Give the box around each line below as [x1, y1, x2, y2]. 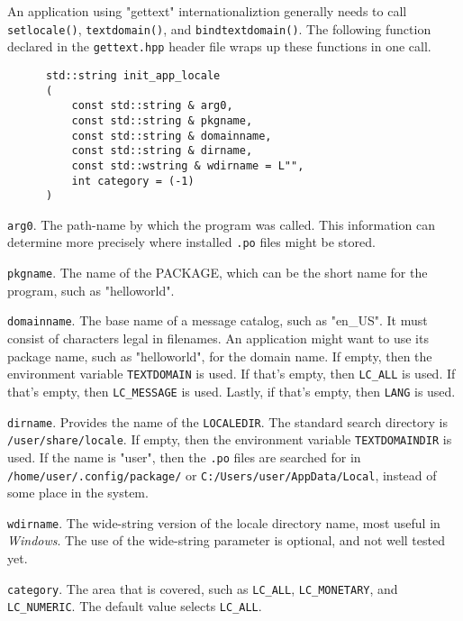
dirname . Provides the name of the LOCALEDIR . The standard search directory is [7, 412, 448, 431]
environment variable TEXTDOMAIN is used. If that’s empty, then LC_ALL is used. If [7, 364, 456, 383]
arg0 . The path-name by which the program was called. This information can [7, 215, 435, 233]
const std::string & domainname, [71, 129, 272, 142]
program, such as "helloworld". [7, 280, 175, 299]
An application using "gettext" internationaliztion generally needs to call [7, 2, 407, 20]
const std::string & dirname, [71, 144, 253, 158]
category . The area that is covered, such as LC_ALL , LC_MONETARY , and [7, 579, 398, 598]
